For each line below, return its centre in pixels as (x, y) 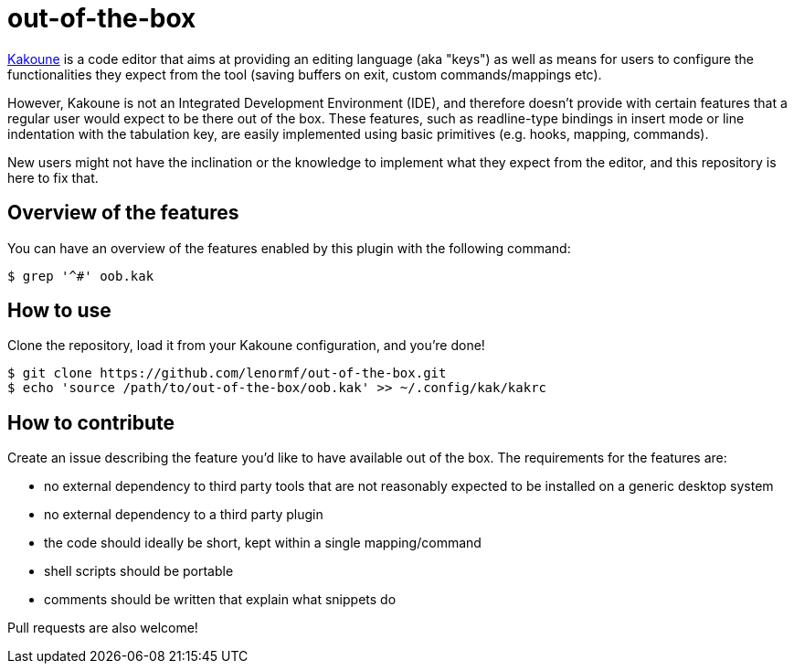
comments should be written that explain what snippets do (220, 600)
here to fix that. (53, 177)
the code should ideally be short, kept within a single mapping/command (263, 543)
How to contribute (91, 422)
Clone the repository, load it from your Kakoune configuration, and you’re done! (246, 346)
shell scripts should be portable (139, 571)
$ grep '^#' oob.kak (81, 276)
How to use (59, 311)
